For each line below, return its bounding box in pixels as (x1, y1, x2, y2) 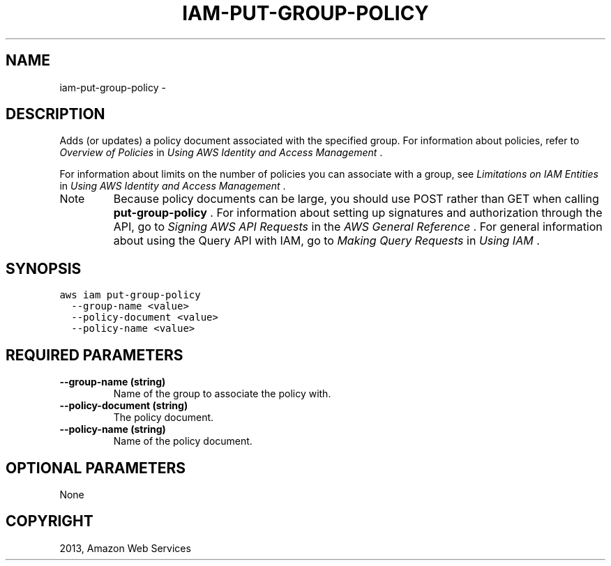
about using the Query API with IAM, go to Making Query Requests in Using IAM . (113, 234, 540, 248)
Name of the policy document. (113, 435, 252, 448)
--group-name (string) (59, 376, 166, 388)
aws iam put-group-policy (59, 289, 201, 301)
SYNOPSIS (6, 259, 82, 277)
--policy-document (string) (59, 399, 188, 412)
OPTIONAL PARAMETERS (6, 459, 186, 477)
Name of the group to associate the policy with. (113, 388, 331, 400)
